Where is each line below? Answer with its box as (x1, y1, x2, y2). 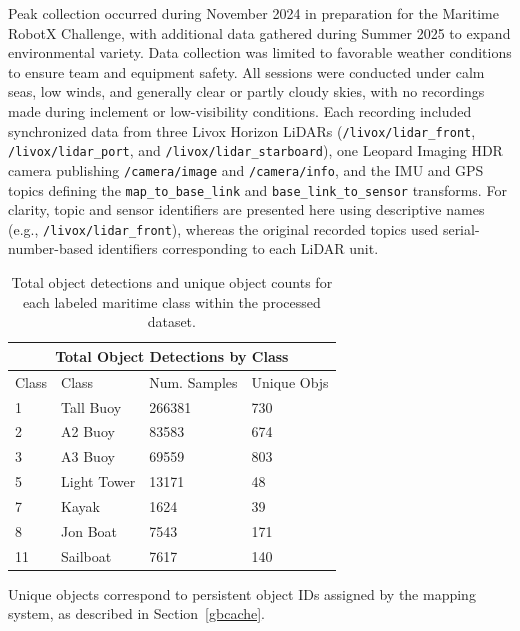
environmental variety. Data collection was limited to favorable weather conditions (8, 42, 512, 63)
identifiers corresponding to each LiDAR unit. (97, 238, 379, 259)
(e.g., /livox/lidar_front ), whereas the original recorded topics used (8, 218, 439, 239)
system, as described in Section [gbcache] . (8, 603, 266, 624)
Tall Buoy (61, 396, 122, 417)
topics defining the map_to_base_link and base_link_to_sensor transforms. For (8, 179, 507, 200)
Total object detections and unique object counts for (11, 272, 333, 293)
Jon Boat (61, 520, 118, 541)
